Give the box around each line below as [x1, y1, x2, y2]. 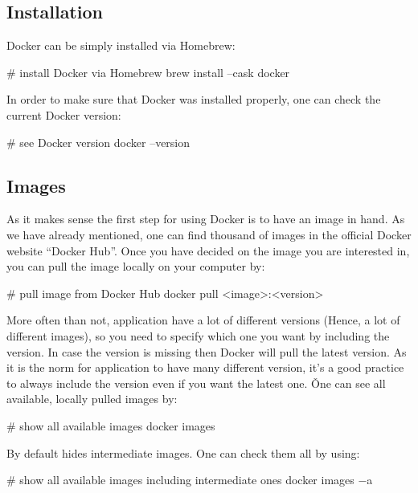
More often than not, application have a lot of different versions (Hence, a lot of [6, 312, 400, 328]
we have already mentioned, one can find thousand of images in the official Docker [6, 226, 412, 242]
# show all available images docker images [6, 417, 215, 434]
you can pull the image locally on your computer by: [6, 258, 265, 275]
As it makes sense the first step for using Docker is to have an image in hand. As [6, 210, 405, 227]
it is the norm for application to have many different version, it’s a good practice [6, 359, 404, 376]
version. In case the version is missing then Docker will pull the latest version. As [6, 343, 407, 360]
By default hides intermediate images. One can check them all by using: [6, 444, 360, 461]
